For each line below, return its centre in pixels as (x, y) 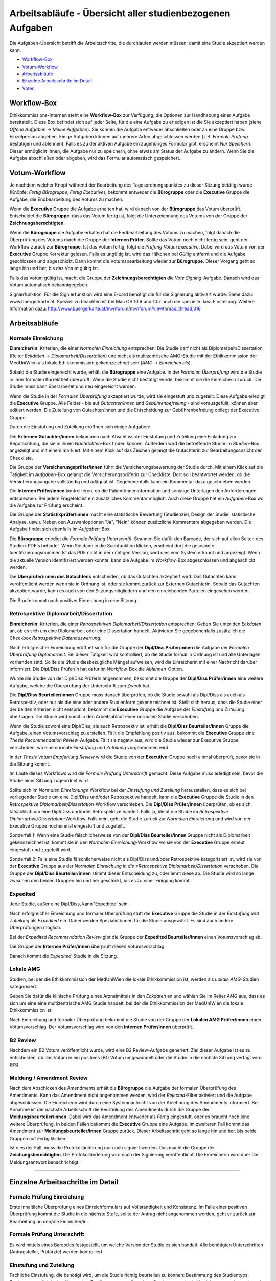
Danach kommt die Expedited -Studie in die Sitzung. (64, 956)
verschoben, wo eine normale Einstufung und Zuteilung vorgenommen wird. (89, 748)
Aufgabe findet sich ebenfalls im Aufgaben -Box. (60, 529)
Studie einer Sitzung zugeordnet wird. (49, 780)
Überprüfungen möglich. (35, 928)
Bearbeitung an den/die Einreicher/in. (49, 1221)
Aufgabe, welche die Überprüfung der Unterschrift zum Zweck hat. (80, 686)
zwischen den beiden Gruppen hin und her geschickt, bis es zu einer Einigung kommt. (100, 880)
